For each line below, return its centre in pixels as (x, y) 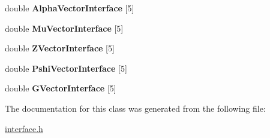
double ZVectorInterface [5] (60, 48)
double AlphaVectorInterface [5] (70, 8)
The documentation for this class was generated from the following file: (135, 108)
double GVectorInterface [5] (61, 88)
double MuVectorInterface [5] (64, 28)
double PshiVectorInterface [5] (66, 68)
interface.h (24, 128)
